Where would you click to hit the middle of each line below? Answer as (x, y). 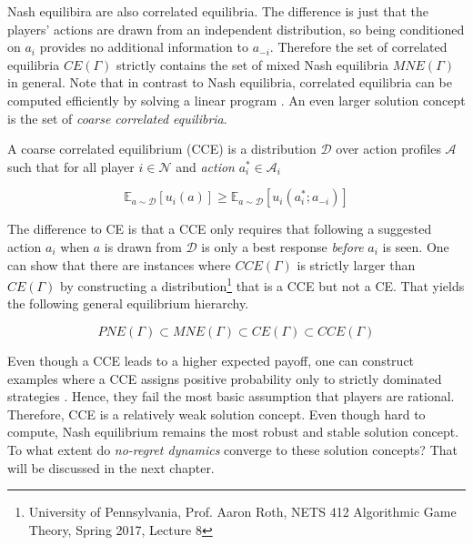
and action (205, 166)
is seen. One (416, 246)
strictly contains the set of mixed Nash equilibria (253, 64)
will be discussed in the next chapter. (111, 467)
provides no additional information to (144, 47)
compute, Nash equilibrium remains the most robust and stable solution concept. (233, 432)
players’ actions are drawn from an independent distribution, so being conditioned (236, 29)
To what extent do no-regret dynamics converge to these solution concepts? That (232, 449)
